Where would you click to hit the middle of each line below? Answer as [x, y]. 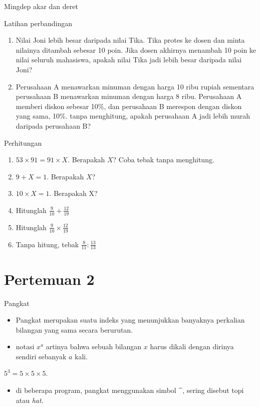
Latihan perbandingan [38, 23]
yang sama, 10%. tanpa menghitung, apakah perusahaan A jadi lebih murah [133, 116]
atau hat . [30, 400]
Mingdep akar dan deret [41, 6]
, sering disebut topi [213, 390]
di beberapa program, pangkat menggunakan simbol [96, 390]
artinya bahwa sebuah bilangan [94, 346]
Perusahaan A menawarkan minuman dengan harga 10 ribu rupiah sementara [135, 86]
